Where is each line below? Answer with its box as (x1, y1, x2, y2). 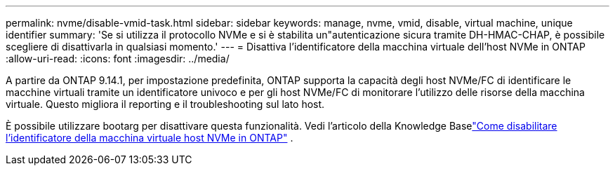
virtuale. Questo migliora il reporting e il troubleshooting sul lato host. (6, 98, 325, 110)
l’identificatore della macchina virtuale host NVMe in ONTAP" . (6, 132, 293, 144)
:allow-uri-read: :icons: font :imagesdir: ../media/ (6, 53, 230, 64)
